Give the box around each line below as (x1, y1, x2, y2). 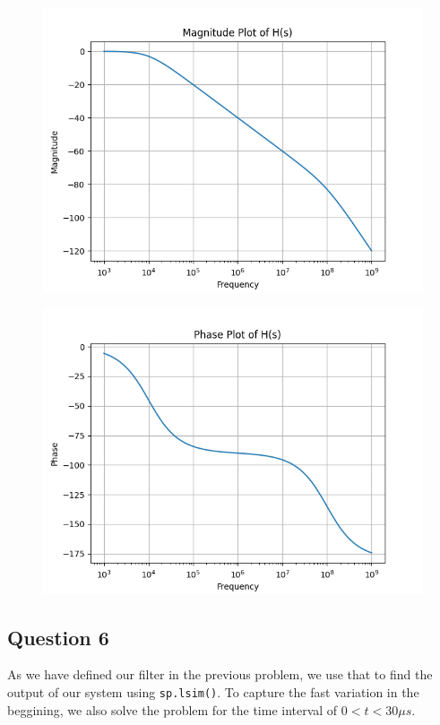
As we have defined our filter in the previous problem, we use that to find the (7, 665, 433, 684)
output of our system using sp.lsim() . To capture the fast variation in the (7, 682, 419, 701)
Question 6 (7, 623, 109, 651)
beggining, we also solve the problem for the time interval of (7, 700, 338, 719)
